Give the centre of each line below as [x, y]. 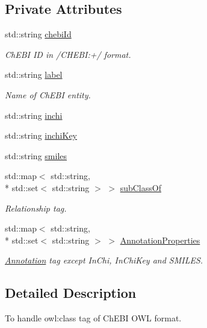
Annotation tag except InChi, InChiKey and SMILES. [104, 260]
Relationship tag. [36, 208]
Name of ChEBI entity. [48, 94]
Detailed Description [71, 293]
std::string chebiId [38, 34]
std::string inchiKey [41, 135]
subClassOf [141, 187]
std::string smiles [36, 155]
